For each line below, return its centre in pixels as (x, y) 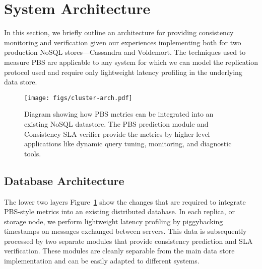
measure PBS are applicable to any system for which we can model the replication (131, 62)
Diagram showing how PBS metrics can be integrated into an (119, 114)
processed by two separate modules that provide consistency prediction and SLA (128, 241)
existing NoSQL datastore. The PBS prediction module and (116, 123)
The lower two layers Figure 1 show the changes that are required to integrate (125, 201)
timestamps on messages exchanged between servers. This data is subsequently (125, 231)
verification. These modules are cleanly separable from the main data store (119, 251)
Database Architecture (64, 180)
